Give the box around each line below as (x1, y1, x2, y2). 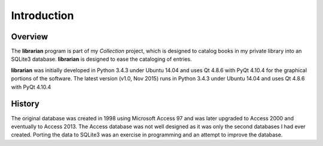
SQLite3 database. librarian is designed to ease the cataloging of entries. (11, 55, 192, 63)
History (11, 99, 40, 109)
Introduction (11, 9, 74, 22)
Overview (11, 32, 48, 42)
